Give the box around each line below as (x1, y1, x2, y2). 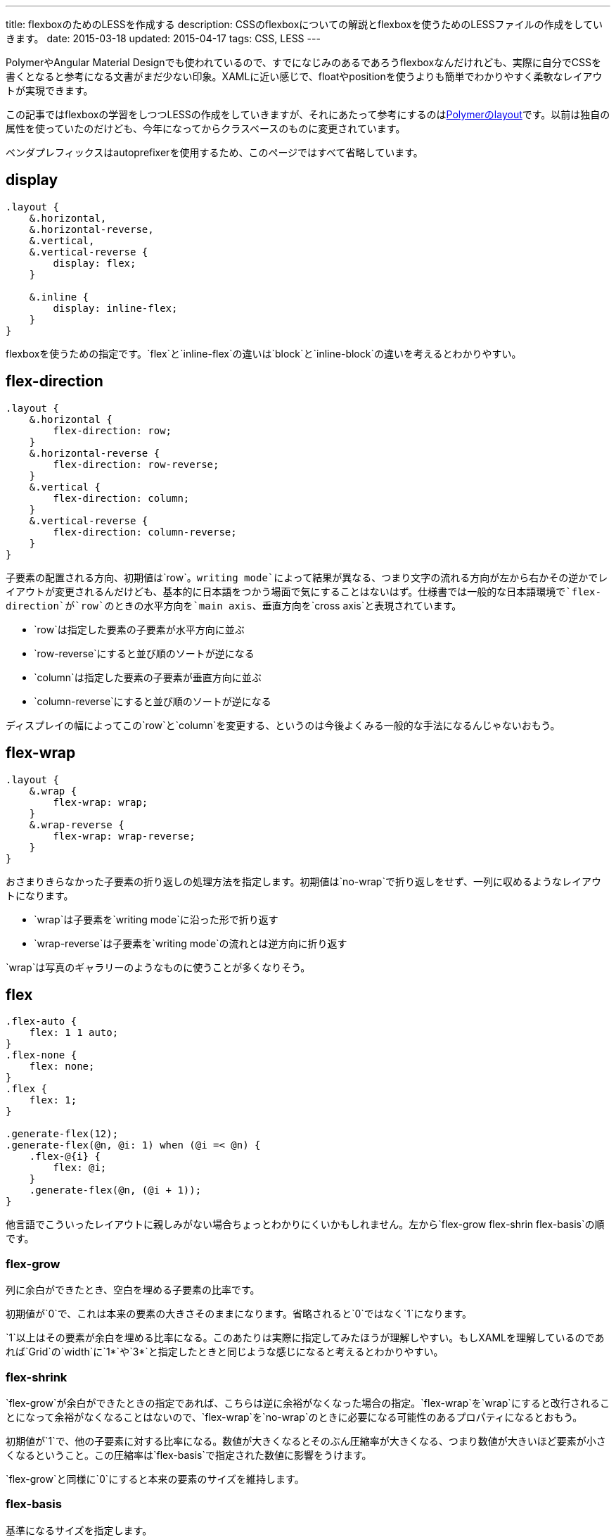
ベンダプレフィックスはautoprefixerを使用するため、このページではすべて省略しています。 (6, 146, 423, 158)
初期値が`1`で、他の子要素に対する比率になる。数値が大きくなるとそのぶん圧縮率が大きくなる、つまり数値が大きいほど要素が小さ (6, 1434, 606, 1447)
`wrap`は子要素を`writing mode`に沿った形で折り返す (34, 913, 278, 925)
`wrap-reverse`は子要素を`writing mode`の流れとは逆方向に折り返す (34, 937, 347, 949)
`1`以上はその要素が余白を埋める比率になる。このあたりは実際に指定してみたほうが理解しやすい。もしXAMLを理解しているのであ (6, 1332, 605, 1344)
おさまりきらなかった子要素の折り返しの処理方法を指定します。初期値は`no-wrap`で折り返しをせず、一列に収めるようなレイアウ (6, 875, 601, 887)
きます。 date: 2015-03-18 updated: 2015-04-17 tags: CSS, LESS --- (6, 32, 321, 44)
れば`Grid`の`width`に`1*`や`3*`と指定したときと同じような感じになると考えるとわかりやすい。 (6, 1346, 444, 1358)
